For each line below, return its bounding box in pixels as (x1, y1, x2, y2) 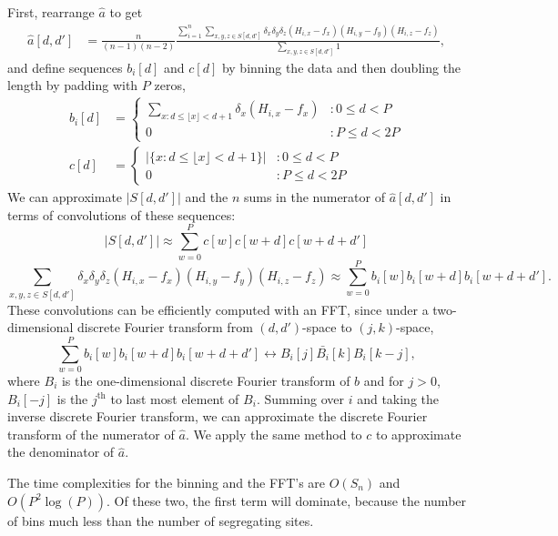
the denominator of (7, 442, 115, 461)
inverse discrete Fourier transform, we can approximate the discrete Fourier (7, 407, 428, 426)
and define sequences (7, 57, 123, 76)
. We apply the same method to (185, 424, 362, 443)
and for (363, 370, 404, 389)
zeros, (154, 76, 186, 95)
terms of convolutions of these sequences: (7, 205, 236, 224)
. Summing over (256, 389, 344, 408)
